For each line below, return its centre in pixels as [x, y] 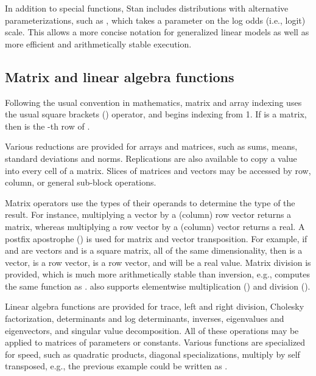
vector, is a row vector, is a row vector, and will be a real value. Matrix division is [158, 262]
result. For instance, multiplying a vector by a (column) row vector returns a [148, 214]
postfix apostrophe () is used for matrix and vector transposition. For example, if [156, 238]
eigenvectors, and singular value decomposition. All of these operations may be [152, 330]
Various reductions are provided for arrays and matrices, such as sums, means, [151, 146]
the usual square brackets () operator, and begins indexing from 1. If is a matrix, [156, 114]
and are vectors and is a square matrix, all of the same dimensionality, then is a [154, 250]
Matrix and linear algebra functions [120, 76]
